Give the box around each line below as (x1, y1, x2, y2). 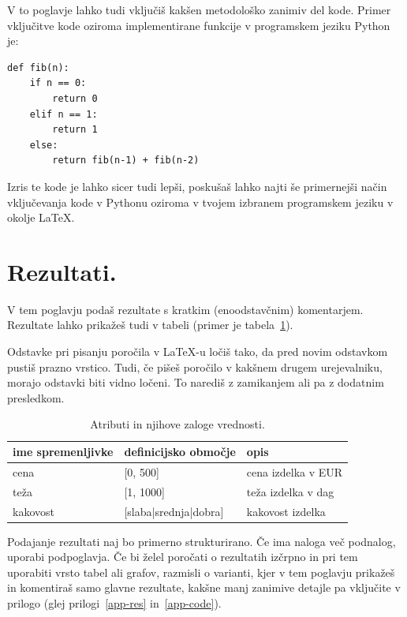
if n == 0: (29, 77, 87, 89)
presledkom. (7, 389, 65, 406)
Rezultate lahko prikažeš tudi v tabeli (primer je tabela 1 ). (7, 316, 293, 333)
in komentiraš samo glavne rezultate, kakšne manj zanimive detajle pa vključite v (7, 579, 401, 596)
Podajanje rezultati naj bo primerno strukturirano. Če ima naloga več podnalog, (7, 533, 396, 549)
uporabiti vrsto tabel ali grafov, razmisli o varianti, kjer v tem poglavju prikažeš (7, 563, 395, 580)
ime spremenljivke (13, 443, 114, 459)
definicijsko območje (124, 443, 236, 459)
